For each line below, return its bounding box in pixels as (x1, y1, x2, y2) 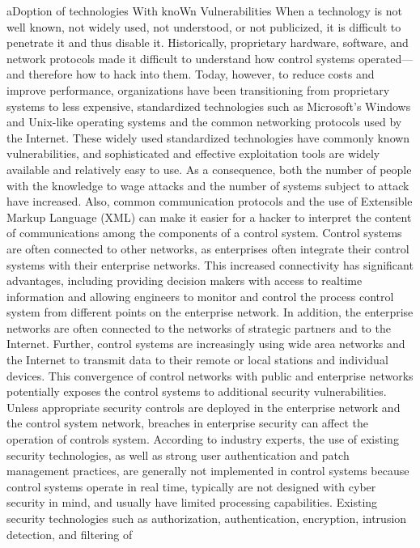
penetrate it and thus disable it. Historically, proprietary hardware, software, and (6, 34, 409, 51)
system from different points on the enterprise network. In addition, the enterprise (6, 304, 414, 321)
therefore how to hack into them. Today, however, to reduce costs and (28, 66, 375, 83)
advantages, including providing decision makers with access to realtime (6, 272, 363, 289)
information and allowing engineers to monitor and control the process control (6, 287, 394, 304)
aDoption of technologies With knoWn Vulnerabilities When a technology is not (6, 2, 402, 19)
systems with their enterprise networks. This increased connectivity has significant (6, 256, 414, 273)
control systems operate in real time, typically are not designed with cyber (6, 478, 376, 495)
